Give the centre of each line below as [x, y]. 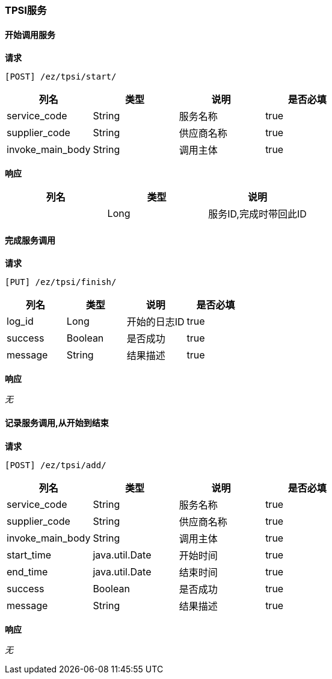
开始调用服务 [30, 34]
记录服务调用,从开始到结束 [57, 423]
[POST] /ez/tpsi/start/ [61, 77]
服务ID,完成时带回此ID [257, 214]
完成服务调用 [30, 240]
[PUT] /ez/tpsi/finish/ [61, 282]
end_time [27, 571]
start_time [29, 555]
